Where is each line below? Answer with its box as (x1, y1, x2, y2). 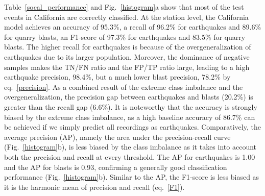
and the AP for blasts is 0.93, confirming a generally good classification (4, 161, 227, 172)
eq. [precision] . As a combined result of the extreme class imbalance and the (4, 81, 243, 92)
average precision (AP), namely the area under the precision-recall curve (4, 131, 231, 142)
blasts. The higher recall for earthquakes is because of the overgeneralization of (4, 41, 251, 52)
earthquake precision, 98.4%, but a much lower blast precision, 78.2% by (4, 71, 231, 82)
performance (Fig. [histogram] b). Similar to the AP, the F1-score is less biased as (4, 171, 259, 182)
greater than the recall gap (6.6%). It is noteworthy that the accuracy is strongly (4, 101, 257, 112)
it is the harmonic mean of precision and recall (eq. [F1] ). (4, 181, 185, 192)
